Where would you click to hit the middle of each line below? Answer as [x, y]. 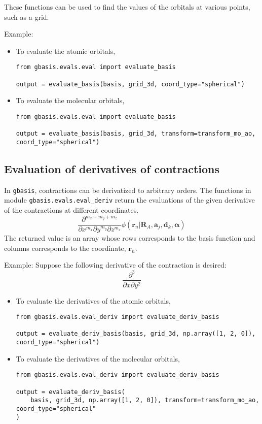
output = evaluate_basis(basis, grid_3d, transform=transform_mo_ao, [136, 134]
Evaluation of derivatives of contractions [112, 168]
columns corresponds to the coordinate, [65, 248]
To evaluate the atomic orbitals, [66, 51]
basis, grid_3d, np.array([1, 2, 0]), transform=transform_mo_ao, [145, 400]
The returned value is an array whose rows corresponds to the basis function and [130, 238]
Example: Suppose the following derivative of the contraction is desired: [115, 265]
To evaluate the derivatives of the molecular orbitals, [98, 358]
